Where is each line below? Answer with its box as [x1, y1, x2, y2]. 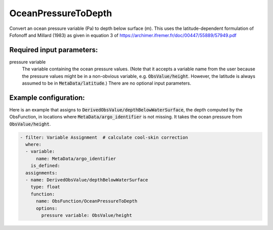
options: [36, 205, 58, 211]
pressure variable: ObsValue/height [41, 212, 132, 218]
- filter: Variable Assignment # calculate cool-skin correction [20, 134, 188, 140]
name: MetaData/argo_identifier [36, 156, 116, 162]
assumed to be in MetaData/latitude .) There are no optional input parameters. [22, 80, 192, 86]
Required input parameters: [9, 46, 98, 54]
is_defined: [30, 163, 61, 169]
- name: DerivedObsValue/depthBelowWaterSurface [25, 177, 149, 183]
